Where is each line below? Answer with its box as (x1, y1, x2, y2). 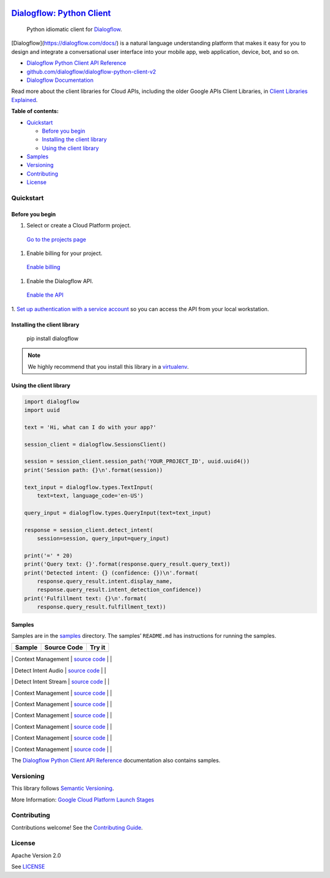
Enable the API (26, 291, 64, 299)
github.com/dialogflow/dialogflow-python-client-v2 (26, 68, 156, 75)
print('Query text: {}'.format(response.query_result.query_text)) (24, 561, 231, 568)
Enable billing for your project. (26, 249, 103, 257)
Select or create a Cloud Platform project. (26, 222, 131, 229)
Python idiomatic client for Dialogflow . (26, 26, 122, 33)
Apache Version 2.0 (11, 852, 61, 859)
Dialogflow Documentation (26, 76, 94, 84)
